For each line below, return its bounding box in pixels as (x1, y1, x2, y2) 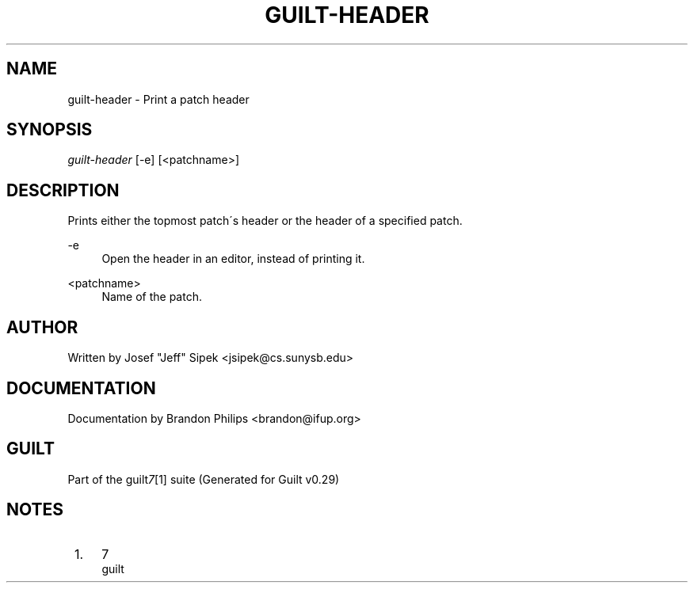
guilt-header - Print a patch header (67, 92, 250, 106)
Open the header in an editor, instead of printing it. (101, 252, 365, 266)
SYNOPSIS (6, 120, 93, 140)
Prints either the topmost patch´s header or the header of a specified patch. (67, 214, 463, 228)
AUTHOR (6, 317, 78, 337)
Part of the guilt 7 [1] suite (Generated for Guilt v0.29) (67, 472, 340, 486)
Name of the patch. (101, 290, 202, 304)
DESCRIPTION (6, 180, 120, 200)
